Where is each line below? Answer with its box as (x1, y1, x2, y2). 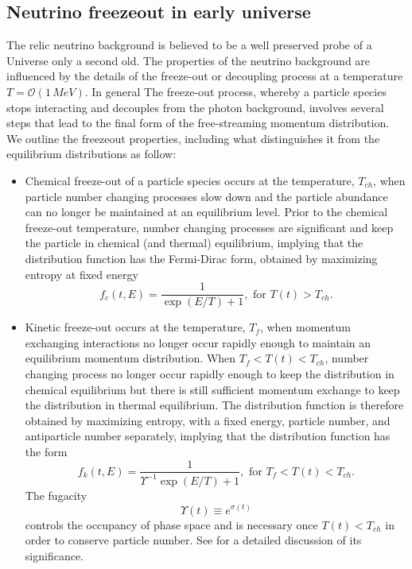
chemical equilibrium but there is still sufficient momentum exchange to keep (25, 381, 400, 397)
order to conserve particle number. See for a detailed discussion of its (25, 532, 362, 548)
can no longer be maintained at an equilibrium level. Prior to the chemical (25, 203, 388, 220)
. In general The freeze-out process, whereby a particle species (84, 83, 387, 99)
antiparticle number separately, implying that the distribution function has (25, 428, 391, 444)
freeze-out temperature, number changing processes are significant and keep (25, 219, 394, 235)
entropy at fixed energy (25, 265, 138, 282)
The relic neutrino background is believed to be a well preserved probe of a (6, 37, 372, 53)
